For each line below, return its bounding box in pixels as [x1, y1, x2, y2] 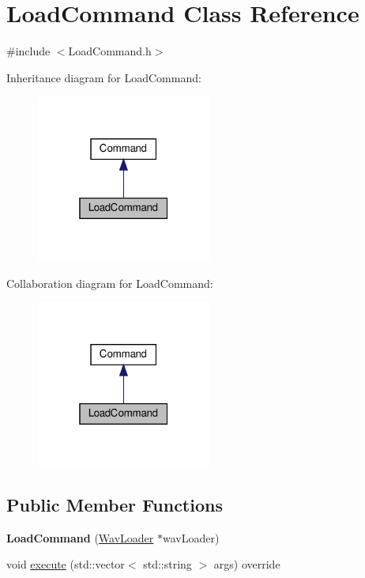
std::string [143, 556, 192, 572]
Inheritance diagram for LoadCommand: [6, 69, 201, 85]
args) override [213, 556, 280, 572]
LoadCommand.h [68, 43, 152, 59]
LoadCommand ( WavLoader [6, 529, 154, 546]
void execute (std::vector [6, 556, 125, 572]
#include [6, 43, 51, 59]
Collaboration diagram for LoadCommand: [6, 274, 213, 291]
